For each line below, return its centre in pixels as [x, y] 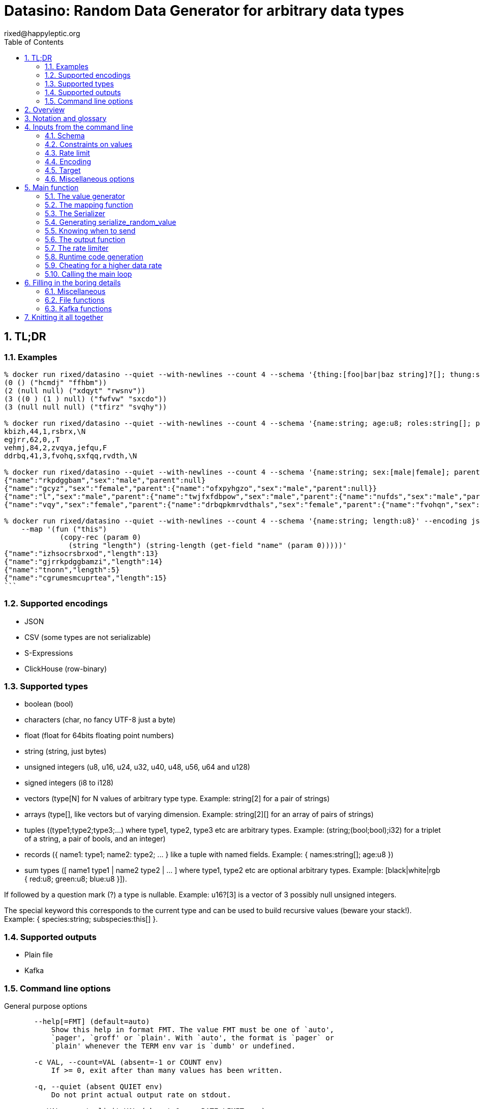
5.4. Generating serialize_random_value [111, 222]
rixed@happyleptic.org [42, 33]
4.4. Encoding [68, 161]
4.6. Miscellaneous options [90, 179]
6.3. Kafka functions [78, 308]
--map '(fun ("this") [64, 529]
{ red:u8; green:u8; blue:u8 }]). [76, 879]
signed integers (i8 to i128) [69, 783]
